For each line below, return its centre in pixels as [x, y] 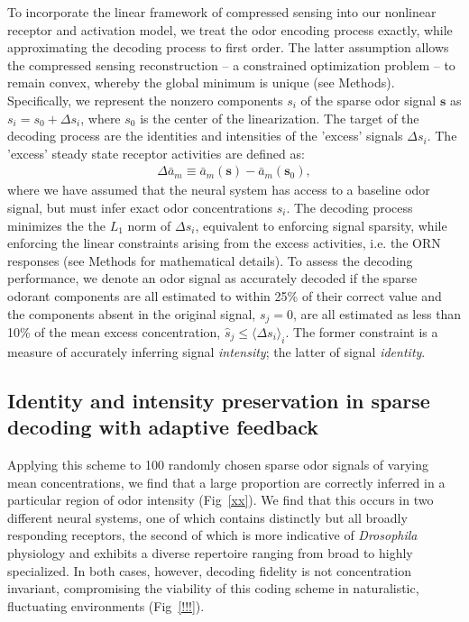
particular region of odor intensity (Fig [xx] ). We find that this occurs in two [221, 500]
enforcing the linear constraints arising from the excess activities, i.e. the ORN [224, 243]
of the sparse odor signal [368, 100]
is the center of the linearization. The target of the [280, 118]
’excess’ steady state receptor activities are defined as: [156, 153]
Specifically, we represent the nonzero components [145, 100]
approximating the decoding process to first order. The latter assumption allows [228, 47]
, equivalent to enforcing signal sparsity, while [321, 225]
